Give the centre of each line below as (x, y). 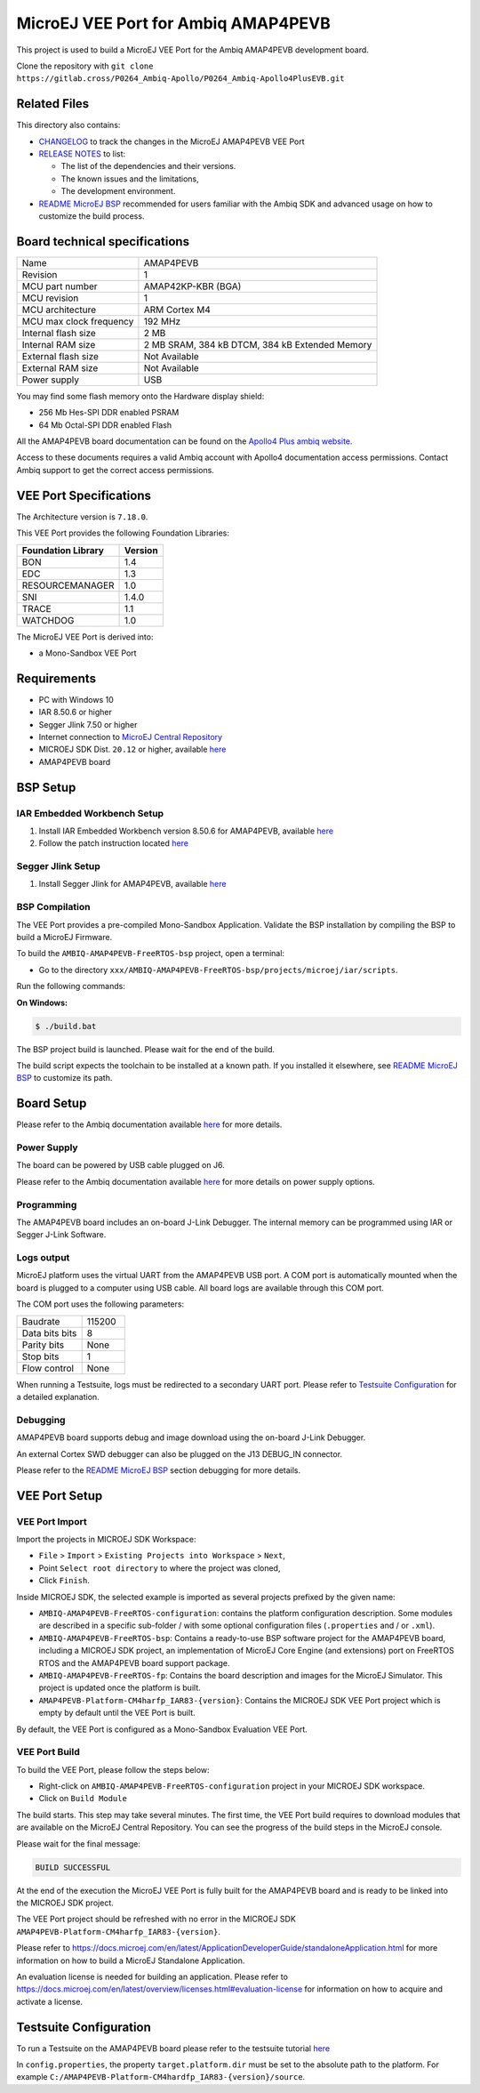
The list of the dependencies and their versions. (148, 166)
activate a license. (50, 2001)
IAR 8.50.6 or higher (76, 712)
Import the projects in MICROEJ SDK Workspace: (106, 1540)
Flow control (48, 1368)
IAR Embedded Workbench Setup (90, 813)
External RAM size (60, 367)
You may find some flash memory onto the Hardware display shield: (140, 396)
